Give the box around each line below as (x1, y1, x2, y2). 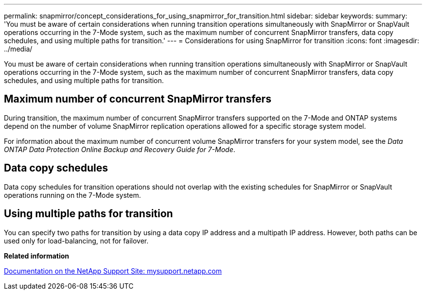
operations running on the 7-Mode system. (4, 190, 141, 199)
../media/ (4, 45, 33, 53)
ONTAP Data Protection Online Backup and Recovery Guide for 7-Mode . (4, 145, 235, 154)
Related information (4, 251, 70, 260)
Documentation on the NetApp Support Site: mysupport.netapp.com (4, 266, 222, 275)
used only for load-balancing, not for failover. (4, 236, 149, 245)
